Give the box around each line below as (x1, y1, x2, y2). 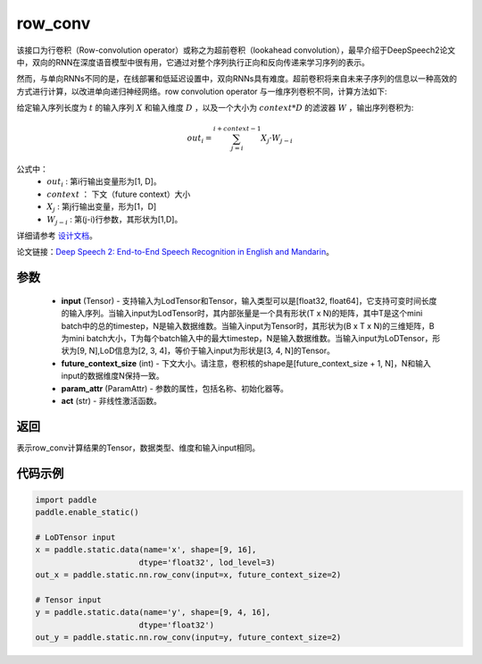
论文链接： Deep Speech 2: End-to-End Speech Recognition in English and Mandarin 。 (16, 247, 335, 257)
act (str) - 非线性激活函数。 (61, 395, 162, 406)
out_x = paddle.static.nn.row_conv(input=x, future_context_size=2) (35, 570, 342, 580)
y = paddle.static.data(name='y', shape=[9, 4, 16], (35, 608, 271, 618)
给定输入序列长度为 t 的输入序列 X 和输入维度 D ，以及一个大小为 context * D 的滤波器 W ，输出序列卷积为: (16, 103, 414, 113)
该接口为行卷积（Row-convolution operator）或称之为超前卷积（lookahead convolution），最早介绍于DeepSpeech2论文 (16, 45, 456, 55)
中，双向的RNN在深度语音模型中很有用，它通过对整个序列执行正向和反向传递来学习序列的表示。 (16, 56, 370, 67)
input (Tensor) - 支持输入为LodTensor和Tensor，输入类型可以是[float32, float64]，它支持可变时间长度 (61, 295, 437, 306)
